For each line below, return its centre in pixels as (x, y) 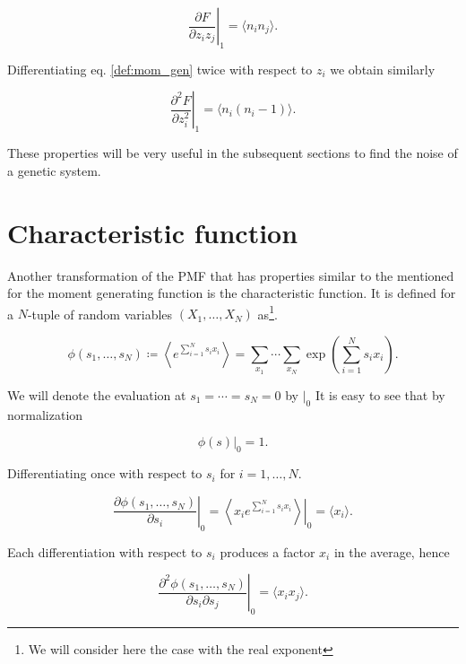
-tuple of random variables (100, 314)
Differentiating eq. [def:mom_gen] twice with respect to (160, 69)
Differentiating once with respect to (105, 473)
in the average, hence (392, 551)
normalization (45, 414)
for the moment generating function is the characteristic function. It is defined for (232, 293)
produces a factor (268, 551)
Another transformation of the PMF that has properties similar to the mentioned (231, 275)
